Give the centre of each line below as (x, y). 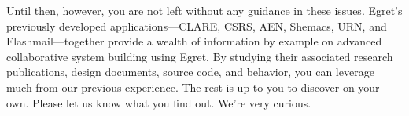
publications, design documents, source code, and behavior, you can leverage (190, 72)
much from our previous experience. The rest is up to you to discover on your (193, 87)
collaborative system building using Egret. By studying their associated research (200, 56)
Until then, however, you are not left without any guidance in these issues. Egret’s (204, 10)
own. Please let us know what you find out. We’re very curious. (159, 102)
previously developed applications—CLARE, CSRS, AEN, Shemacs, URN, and (197, 25)
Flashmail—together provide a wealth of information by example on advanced (194, 41)
